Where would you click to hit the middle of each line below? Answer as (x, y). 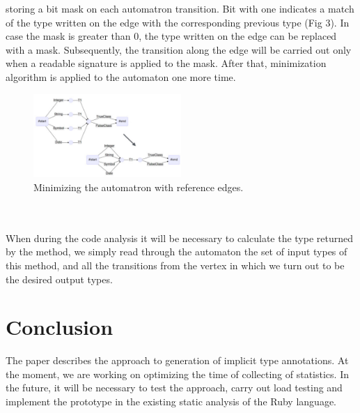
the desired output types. (59, 279)
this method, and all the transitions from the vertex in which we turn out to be (175, 265)
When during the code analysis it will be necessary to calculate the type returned (180, 238)
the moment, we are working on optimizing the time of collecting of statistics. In (177, 374)
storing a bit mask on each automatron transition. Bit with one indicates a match (180, 8)
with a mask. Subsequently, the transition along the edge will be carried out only (179, 49)
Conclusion (60, 327)
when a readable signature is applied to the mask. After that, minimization (166, 63)
